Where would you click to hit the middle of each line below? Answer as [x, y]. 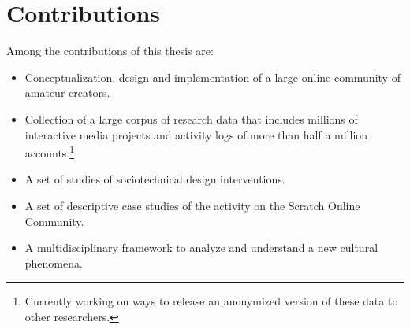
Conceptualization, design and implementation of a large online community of [212, 77]
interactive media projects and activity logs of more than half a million [196, 134]
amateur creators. [67, 92]
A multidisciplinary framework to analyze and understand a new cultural [201, 248]
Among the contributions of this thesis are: [110, 51]
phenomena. [54, 262]
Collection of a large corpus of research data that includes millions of [191, 118]
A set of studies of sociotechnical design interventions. [155, 179]
